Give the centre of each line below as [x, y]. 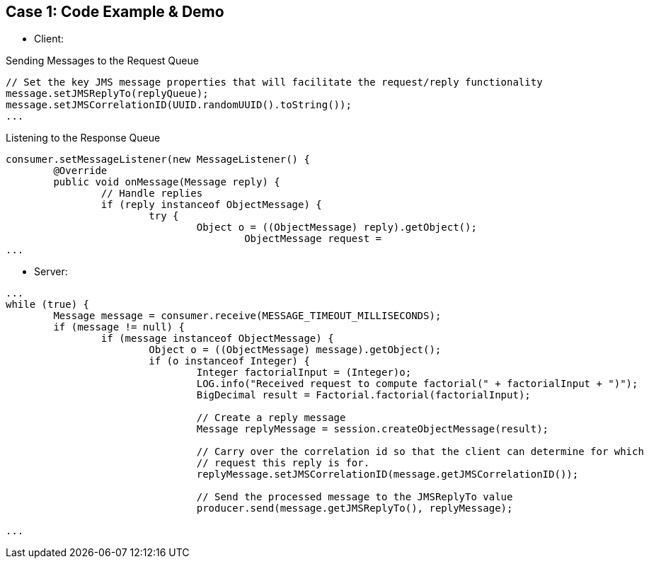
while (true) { [48, 305]
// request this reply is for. [283, 463]
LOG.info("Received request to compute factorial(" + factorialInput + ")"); [417, 384]
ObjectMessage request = [313, 239]
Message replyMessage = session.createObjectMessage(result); [373, 429]
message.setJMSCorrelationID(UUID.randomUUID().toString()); [179, 105]
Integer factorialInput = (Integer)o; [304, 373]
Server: [51, 272]
